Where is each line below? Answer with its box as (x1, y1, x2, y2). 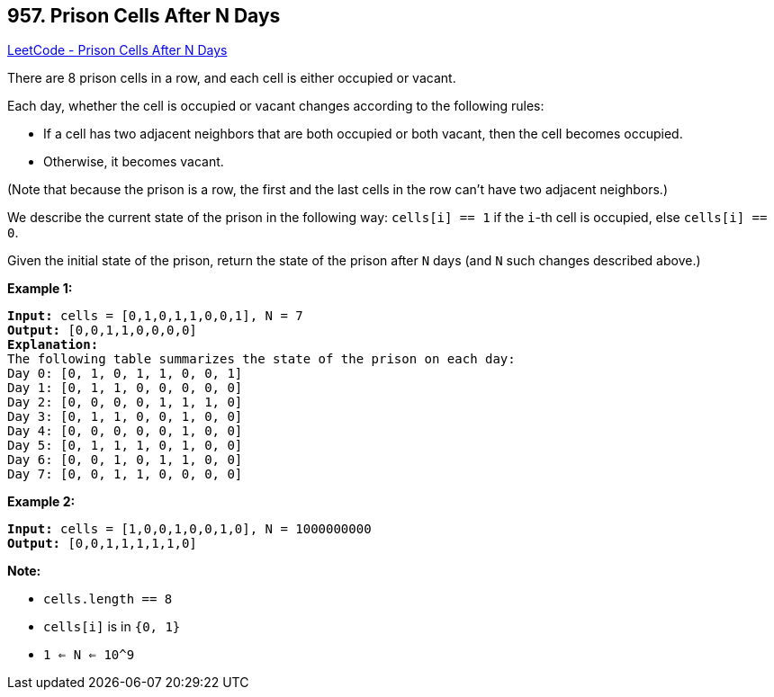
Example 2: (7, 494, 76, 510)
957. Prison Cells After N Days (7, 4, 281, 27)
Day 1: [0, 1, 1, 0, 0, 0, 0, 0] (7, 380, 243, 396)
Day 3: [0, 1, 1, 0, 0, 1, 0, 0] (7, 409, 243, 424)
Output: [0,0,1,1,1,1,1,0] (7, 536, 197, 551)
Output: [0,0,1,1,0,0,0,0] (7, 323, 197, 338)
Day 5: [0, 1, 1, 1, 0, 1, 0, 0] (7, 438, 243, 453)
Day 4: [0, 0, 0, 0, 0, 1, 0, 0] (7, 424, 243, 439)
